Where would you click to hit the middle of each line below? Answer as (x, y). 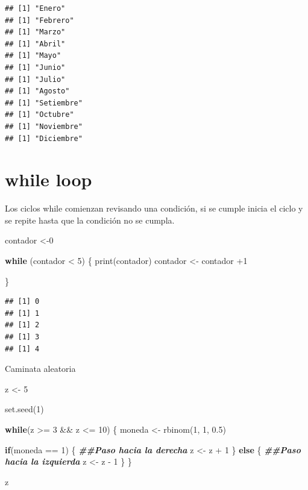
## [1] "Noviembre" (44, 126)
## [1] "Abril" (35, 44)
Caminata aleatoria (40, 369)
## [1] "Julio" (35, 79)
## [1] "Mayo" (33, 56)
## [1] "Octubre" (39, 115)
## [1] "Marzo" (35, 32)
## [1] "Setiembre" (44, 103)
